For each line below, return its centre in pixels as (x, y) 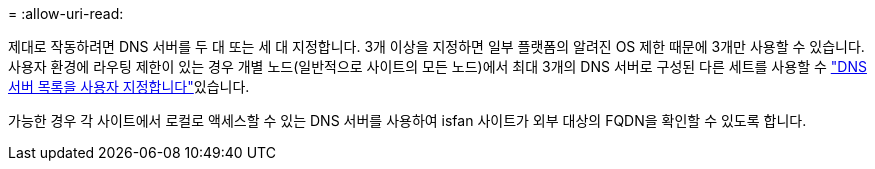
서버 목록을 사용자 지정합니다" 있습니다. (129, 86)
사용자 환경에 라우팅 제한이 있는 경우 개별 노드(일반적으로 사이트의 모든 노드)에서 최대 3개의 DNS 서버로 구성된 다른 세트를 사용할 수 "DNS (437, 66)
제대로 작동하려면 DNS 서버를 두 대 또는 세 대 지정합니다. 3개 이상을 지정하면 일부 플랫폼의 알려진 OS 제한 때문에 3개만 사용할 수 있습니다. (436, 46)
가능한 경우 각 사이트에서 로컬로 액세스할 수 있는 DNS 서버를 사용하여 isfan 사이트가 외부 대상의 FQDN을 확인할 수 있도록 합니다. (407, 120)
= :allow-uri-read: (66, 13)
